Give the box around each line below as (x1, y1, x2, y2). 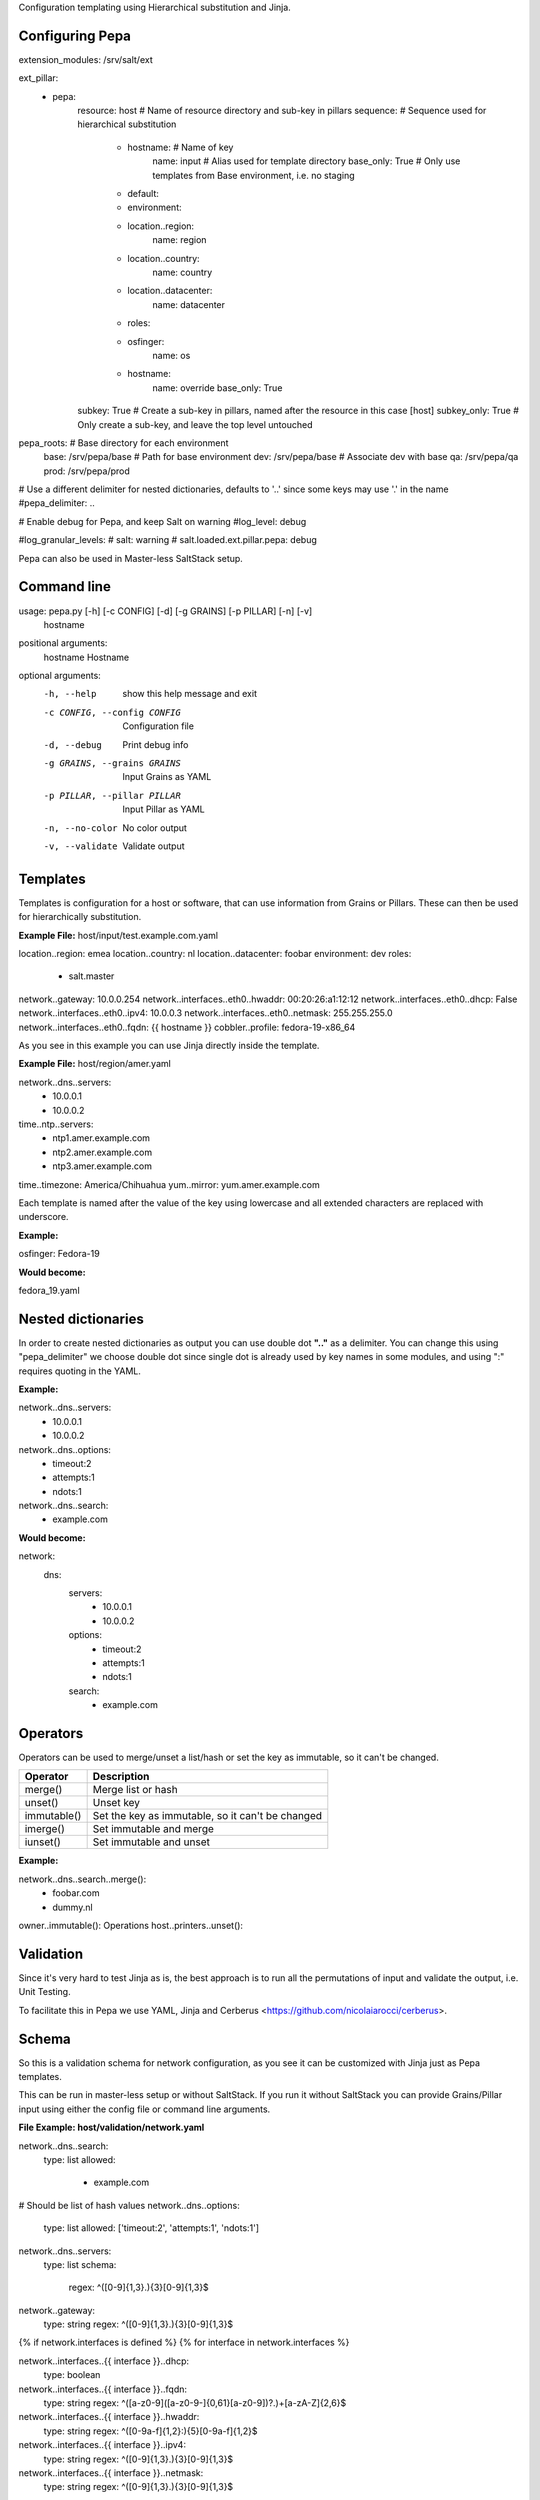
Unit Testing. (18, 1986, 71, 1998)
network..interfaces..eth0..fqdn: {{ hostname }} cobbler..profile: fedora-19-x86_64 (18, 1021, 356, 1033)
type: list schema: (43, 2258, 117, 2270)
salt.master (68, 970, 115, 982)
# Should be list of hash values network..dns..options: (18, 2199, 240, 2211)
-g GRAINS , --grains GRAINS (43, 758, 182, 769)
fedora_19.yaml (18, 1284, 80, 1296)
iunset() (24, 1835, 62, 1849)
